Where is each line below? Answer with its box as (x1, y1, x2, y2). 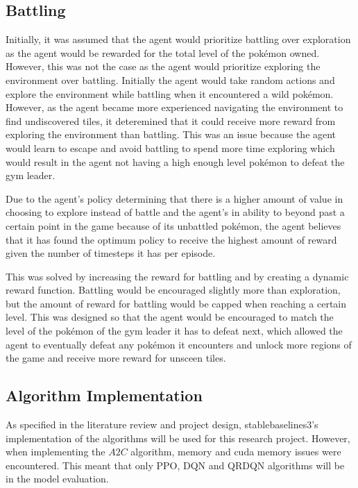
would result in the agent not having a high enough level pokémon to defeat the (6, 154, 345, 169)
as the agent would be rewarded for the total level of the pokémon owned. (6, 45, 320, 60)
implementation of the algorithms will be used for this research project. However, (6, 430, 350, 445)
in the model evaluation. (6, 471, 109, 486)
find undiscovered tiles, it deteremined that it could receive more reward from (6, 113, 336, 128)
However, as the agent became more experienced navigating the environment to (6, 100, 343, 115)
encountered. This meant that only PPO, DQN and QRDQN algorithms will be (6, 457, 345, 472)
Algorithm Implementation (6, 385, 203, 406)
